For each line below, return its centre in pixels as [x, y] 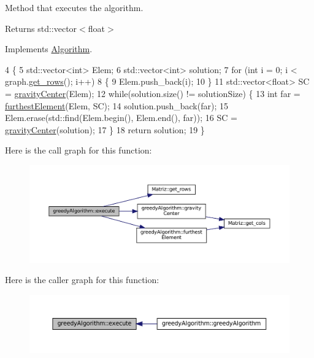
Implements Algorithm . [49, 49]
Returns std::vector [41, 28]
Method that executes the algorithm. [74, 7]
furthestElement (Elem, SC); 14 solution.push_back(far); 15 [117, 105]
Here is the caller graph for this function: [82, 280]
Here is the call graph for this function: [78, 150]
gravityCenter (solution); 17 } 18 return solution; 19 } [105, 129]
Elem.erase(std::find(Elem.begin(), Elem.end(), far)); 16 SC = [121, 118]
